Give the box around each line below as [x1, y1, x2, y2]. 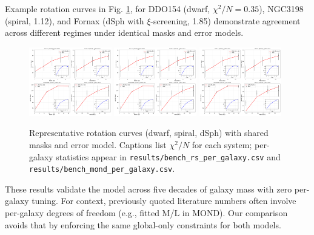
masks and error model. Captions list [29, 138, 167, 151]
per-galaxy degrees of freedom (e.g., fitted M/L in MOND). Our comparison [5, 206, 288, 219]
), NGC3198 [259, 2, 304, 15]
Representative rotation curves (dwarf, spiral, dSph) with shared [29, 126, 269, 139]
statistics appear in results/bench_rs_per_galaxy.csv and [56, 150, 281, 163]
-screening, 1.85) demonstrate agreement [150, 14, 301, 27]
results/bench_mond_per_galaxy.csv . [29, 162, 175, 175]
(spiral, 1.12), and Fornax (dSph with [5, 14, 144, 27]
